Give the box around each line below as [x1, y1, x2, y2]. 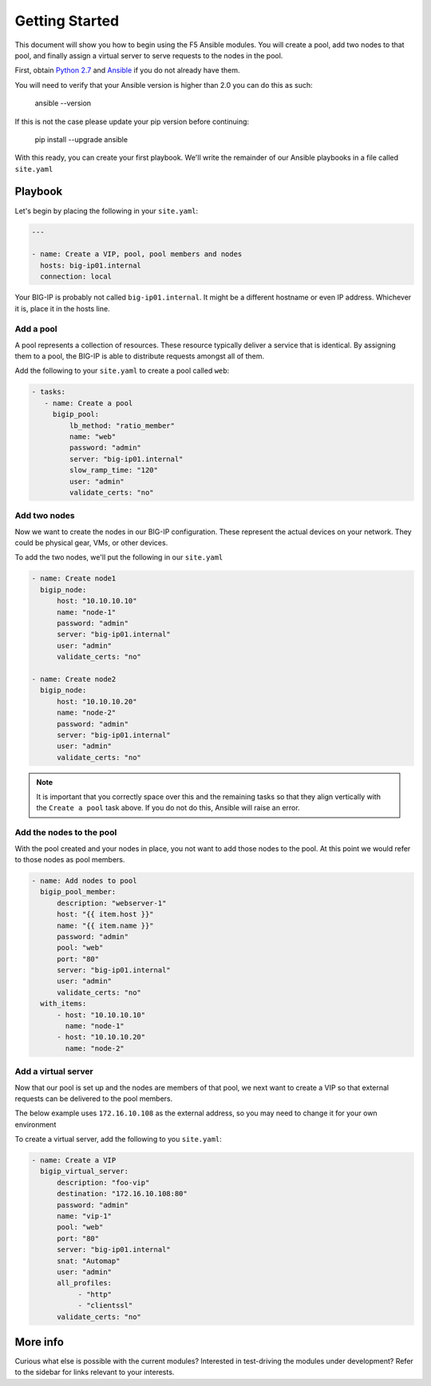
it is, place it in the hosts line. [14, 303, 111, 313]
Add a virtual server [14, 1066, 93, 1077]
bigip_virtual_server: [40, 1166, 129, 1176]
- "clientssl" [77, 1301, 133, 1310]
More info [14, 1335, 64, 1348]
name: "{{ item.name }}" [57, 921, 155, 930]
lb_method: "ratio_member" [69, 421, 176, 430]
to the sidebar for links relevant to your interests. [14, 1368, 175, 1377]
